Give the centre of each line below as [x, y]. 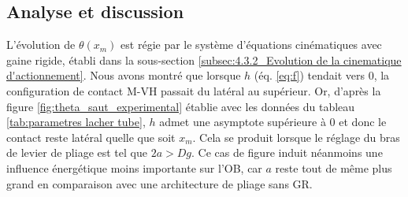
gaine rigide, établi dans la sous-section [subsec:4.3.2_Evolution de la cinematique [204, 59]
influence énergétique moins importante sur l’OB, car [134, 167]
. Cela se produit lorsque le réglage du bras [296, 137]
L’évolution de [41, 45]
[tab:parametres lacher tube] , [76, 122]
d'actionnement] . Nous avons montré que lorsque [124, 75]
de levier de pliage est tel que [77, 152]
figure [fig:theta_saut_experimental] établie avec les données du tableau [181, 106]
